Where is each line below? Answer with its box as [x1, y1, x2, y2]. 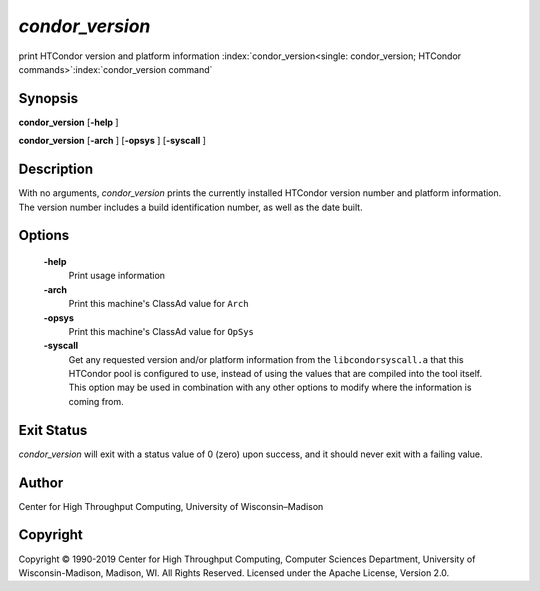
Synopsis [18, 90, 79, 107]
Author [18, 474, 64, 491]
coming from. [68, 395, 124, 407]
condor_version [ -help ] [18, 116, 119, 128]
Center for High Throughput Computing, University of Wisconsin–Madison [18, 500, 324, 512]
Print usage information [68, 270, 165, 282]
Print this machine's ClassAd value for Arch [68, 298, 249, 310]
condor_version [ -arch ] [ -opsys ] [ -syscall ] [18, 135, 207, 147]
